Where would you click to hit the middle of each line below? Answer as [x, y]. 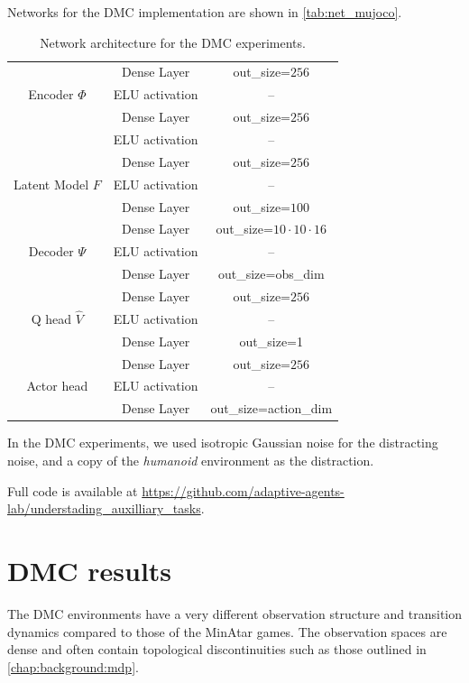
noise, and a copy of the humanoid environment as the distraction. [191, 460]
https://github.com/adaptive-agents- [243, 490]
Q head [51, 318]
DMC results [90, 570]
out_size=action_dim [271, 408]
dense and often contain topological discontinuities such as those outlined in [217, 649]
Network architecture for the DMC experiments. [173, 42]
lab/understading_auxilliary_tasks [104, 508]
